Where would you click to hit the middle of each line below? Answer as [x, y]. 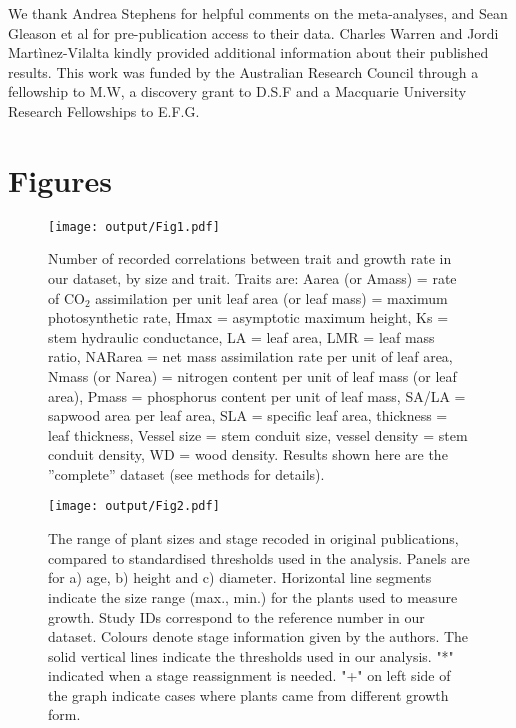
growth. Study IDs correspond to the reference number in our [236, 616]
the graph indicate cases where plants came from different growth [248, 694]
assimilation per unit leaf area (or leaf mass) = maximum [271, 297]
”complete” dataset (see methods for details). [186, 473]
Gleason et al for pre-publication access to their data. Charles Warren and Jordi [253, 32]
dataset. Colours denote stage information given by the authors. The [258, 636]
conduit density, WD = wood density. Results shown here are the [248, 454]
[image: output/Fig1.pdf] [134, 226]
